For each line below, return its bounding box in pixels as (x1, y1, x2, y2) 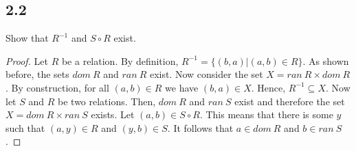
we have (165, 80, 199, 94)
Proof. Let (5, 53, 48, 68)
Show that (5, 31, 49, 45)
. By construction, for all (5, 80, 109, 94)
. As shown (302, 53, 349, 68)
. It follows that (167, 120, 234, 135)
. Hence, (251, 80, 286, 94)
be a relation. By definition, (61, 53, 179, 68)
